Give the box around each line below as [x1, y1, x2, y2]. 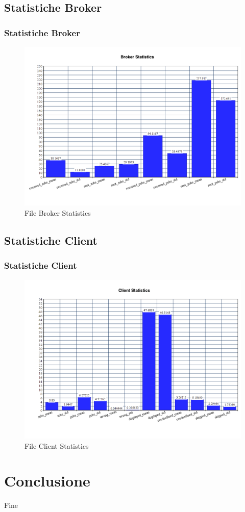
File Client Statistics [24, 440, 89, 451]
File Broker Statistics [24, 207, 91, 218]
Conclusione [4, 470, 90, 491]
